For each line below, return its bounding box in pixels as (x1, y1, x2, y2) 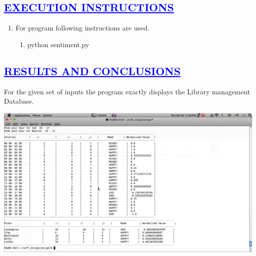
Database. (4, 96, 34, 106)
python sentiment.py (27, 39, 89, 49)
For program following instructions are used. (15, 23, 150, 33)
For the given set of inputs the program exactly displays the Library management (4, 86, 250, 96)
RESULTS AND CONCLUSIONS (4, 63, 181, 78)
